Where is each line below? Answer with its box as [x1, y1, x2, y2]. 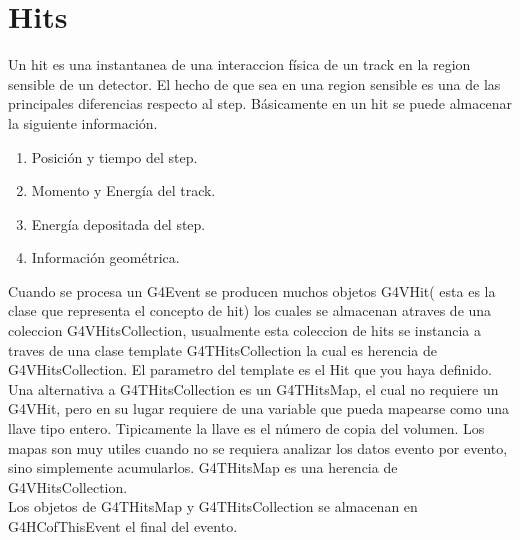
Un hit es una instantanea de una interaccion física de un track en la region [8, 54, 471, 75]
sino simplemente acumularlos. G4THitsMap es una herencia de [8, 457, 398, 478]
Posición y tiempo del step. [31, 146, 198, 167]
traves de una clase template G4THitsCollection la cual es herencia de [8, 339, 437, 360]
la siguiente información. [8, 112, 158, 133]
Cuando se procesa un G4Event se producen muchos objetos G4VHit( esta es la [8, 280, 496, 301]
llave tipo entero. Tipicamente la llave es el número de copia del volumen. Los [8, 418, 485, 439]
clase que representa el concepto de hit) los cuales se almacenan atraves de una [8, 300, 492, 321]
